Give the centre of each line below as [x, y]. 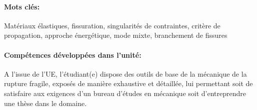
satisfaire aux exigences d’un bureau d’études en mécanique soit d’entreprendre [125, 93]
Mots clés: [22, 6]
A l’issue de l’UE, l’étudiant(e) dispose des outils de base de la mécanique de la [125, 73]
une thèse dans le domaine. [45, 103]
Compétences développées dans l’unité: [73, 55]
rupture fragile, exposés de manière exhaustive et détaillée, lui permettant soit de [128, 83]
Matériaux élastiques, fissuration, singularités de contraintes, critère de [112, 25]
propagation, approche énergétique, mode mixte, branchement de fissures [116, 35]
